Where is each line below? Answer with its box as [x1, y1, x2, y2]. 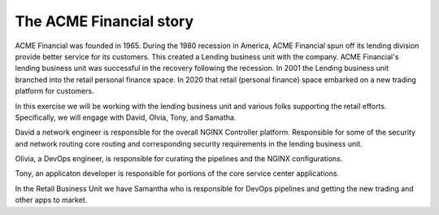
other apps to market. [15, 195, 88, 205]
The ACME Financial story [15, 12, 194, 30]
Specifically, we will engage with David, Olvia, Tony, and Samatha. [15, 112, 237, 122]
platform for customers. [15, 86, 94, 96]
